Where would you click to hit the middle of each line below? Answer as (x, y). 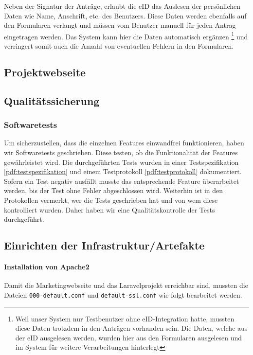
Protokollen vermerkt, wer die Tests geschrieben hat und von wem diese (111, 200)
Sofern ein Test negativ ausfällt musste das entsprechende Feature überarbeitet (122, 181)
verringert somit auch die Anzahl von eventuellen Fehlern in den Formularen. (119, 46)
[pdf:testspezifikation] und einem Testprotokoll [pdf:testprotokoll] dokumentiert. (123, 171)
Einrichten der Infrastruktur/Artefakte (104, 245)
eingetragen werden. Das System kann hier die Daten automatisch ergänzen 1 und (126, 35)
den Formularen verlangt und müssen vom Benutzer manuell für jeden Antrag (120, 25)
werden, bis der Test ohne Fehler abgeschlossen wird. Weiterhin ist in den (114, 190)
